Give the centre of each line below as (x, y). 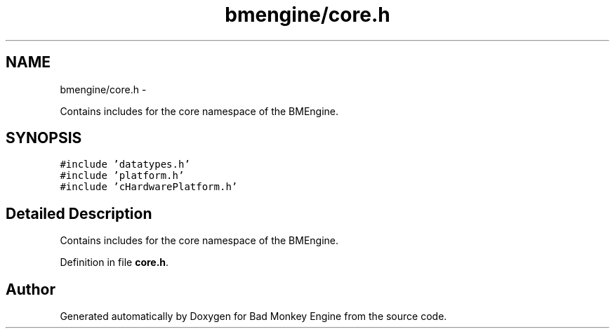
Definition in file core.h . (114, 262)
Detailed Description (79, 213)
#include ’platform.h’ (122, 176)
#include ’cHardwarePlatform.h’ (149, 187)
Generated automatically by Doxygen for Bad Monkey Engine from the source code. (253, 316)
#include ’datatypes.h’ (125, 165)
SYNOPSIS (44, 138)
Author (31, 289)
